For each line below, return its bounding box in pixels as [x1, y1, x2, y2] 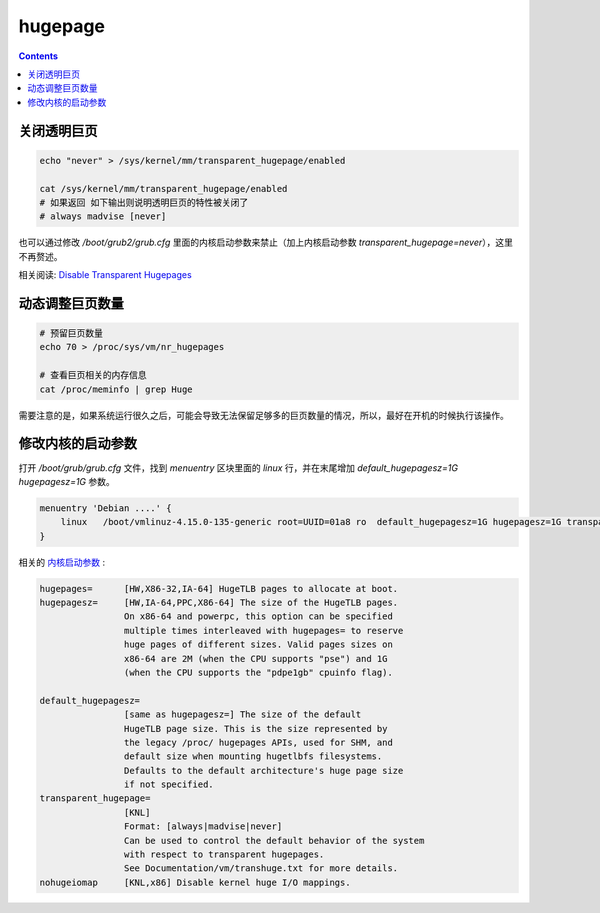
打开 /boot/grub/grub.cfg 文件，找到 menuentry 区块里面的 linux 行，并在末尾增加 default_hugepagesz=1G [18, 461, 459, 474]
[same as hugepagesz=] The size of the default [123, 709, 362, 720]
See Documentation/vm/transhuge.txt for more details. [123, 863, 399, 874]
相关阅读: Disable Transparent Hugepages [18, 269, 192, 281]
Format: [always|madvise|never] [123, 821, 283, 832]
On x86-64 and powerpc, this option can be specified [123, 611, 394, 622]
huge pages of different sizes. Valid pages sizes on [123, 639, 394, 650]
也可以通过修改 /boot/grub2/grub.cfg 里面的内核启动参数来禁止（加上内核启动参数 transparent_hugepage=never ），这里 [18, 236, 514, 249]
